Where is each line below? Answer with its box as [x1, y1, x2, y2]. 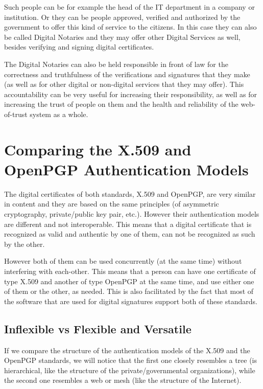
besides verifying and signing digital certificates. [4, 41, 154, 52]
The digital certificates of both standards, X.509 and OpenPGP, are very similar [4, 188, 256, 199]
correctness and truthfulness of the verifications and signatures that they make [4, 68, 250, 79]
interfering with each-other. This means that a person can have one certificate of [4, 266, 256, 276]
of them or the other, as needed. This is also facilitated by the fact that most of [4, 286, 254, 296]
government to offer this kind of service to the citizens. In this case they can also [4, 21, 257, 32]
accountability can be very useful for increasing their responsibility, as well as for [4, 88, 257, 99]
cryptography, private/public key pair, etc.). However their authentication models [4, 209, 259, 219]
